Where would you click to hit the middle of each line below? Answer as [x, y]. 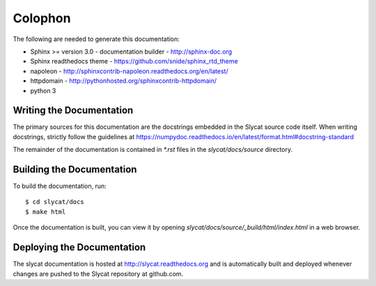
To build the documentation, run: [60, 186]
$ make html [46, 212]
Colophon [42, 18]
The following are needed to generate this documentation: [96, 39]
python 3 [43, 90]
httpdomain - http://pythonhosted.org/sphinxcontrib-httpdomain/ [124, 81]
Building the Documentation [75, 169]
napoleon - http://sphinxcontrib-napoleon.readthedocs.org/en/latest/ [130, 71]
